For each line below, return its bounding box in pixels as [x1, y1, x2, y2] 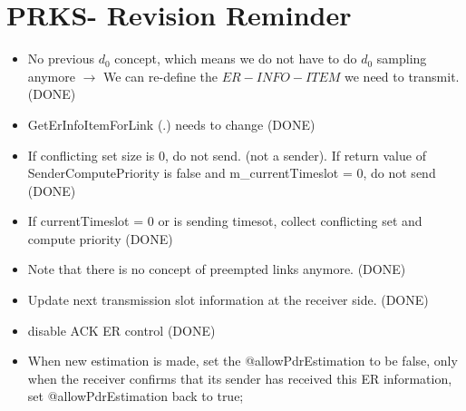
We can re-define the [103, 66, 218, 85]
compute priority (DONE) [27, 229, 173, 248]
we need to [345, 66, 404, 85]
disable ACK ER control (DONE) [27, 320, 216, 339]
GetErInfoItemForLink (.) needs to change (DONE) [27, 114, 316, 133]
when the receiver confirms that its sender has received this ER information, [27, 368, 452, 387]
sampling [376, 49, 427, 68]
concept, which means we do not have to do [114, 49, 357, 68]
